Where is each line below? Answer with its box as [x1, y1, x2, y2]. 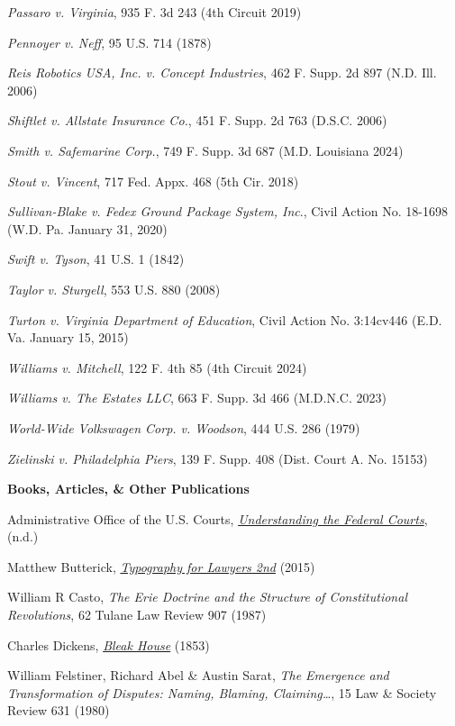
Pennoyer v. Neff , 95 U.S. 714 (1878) [7, 32, 212, 51]
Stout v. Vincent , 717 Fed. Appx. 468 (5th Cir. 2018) [7, 171, 299, 190]
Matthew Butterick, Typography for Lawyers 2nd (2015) [7, 557, 315, 576]
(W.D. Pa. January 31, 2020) [7, 219, 168, 238]
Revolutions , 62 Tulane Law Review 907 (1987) [7, 605, 267, 624]
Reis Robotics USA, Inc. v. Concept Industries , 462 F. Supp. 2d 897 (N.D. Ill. [7, 63, 437, 82]
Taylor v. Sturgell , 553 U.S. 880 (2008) [7, 279, 221, 298]
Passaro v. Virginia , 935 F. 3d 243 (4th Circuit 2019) [7, 3, 302, 21]
